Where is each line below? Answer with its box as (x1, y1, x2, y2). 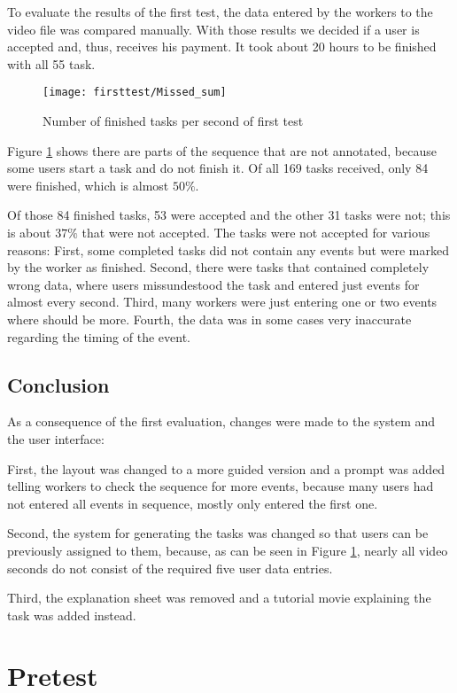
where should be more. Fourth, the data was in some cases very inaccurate (7, 309, 412, 328)
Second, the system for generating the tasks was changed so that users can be (7, 524, 429, 542)
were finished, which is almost (7, 175, 169, 194)
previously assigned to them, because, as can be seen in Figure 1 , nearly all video (7, 541, 448, 559)
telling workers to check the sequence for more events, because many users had (7, 477, 434, 495)
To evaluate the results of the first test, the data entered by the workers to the (7, 3, 433, 20)
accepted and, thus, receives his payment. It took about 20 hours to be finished (7, 37, 437, 56)
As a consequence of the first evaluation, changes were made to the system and (7, 412, 436, 431)
